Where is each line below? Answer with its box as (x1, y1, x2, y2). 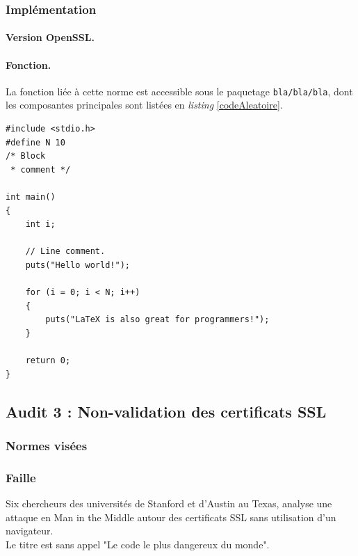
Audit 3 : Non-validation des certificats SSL (6, 400, 327, 422)
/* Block (6, 151, 46, 161)
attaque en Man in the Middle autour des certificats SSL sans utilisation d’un (6, 509, 336, 524)
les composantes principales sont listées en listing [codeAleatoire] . (6, 97, 283, 112)
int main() (6, 192, 56, 202)
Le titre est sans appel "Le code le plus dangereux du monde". (6, 537, 270, 551)
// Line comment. (25, 246, 106, 257)
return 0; (25, 356, 71, 366)
